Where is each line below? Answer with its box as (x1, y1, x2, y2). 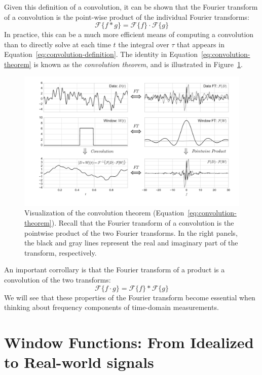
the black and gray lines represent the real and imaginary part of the (24, 237, 238, 248)
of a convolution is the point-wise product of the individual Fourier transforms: (4, 11, 249, 22)
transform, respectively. (24, 247, 97, 258)
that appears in (177, 39, 224, 49)
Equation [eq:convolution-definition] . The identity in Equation (4, 49, 198, 59)
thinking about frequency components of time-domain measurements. (4, 302, 219, 312)
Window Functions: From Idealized (4, 331, 254, 352)
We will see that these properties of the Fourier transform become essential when (4, 292, 255, 302)
